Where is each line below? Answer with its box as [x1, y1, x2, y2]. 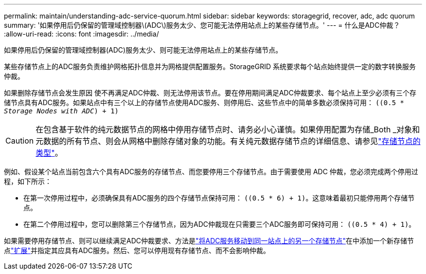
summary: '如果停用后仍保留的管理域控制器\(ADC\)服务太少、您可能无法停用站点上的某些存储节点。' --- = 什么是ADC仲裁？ [4, 21, 400, 29]
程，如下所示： [4, 177, 52, 185]
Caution [5, 136, 34, 146]
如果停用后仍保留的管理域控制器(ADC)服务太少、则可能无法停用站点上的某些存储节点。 [4, 46, 283, 54]
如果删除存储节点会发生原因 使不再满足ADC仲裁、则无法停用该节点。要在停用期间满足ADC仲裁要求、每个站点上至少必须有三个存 [4, 89, 416, 97]
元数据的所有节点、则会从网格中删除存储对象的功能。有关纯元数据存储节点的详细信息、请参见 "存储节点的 [35, 136, 421, 146]
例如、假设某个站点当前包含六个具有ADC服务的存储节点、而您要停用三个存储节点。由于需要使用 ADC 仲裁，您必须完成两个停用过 [4, 167, 418, 176]
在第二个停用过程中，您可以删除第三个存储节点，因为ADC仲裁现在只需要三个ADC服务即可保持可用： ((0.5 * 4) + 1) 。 [23, 220, 416, 228]
